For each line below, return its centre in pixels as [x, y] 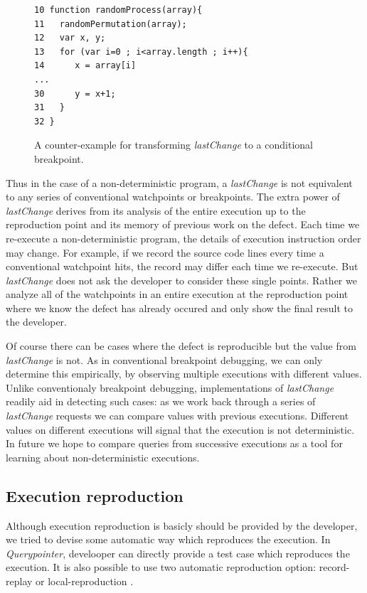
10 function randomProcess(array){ [118, 10]
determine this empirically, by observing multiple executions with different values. [184, 374]
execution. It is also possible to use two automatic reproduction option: [161, 567]
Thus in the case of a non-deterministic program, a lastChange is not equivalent [179, 182]
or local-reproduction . [85, 581]
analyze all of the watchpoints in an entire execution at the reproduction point [177, 294]
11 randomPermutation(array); [111, 24]
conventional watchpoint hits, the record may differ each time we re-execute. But [182, 266]
